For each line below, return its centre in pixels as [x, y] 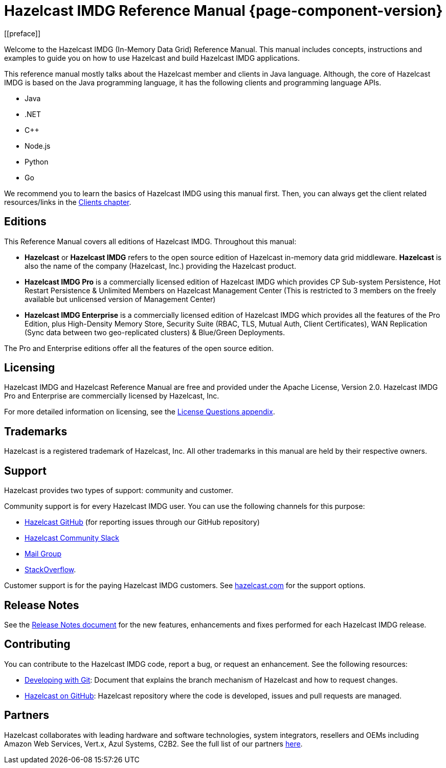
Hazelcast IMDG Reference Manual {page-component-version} [224, 11]
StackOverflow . [50, 570]
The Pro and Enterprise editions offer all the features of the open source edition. [139, 348]
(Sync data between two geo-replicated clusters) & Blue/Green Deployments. [155, 332]
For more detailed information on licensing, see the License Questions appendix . [140, 412]
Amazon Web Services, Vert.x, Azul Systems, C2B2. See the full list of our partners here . [153, 743]
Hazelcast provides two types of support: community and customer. [119, 491]
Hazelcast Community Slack [72, 538]
